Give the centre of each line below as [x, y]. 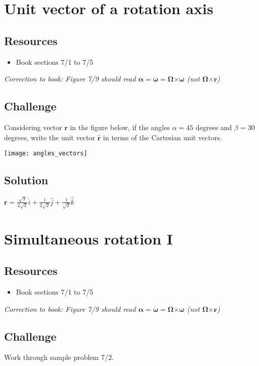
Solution [26, 180]
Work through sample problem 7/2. [59, 357]
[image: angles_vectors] [46, 154]
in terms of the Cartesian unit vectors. [162, 137]
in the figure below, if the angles [120, 127]
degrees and [214, 127]
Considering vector [33, 127]
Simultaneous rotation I [89, 238]
